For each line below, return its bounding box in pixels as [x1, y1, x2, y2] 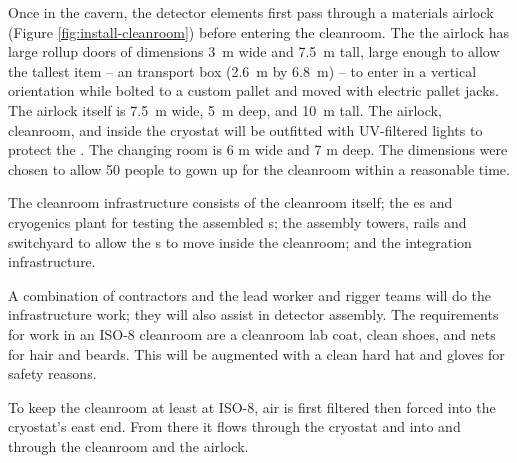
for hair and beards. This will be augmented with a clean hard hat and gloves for [8, 343, 505, 364]
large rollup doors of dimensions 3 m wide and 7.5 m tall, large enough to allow [8, 41, 500, 62]
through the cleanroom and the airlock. [8, 435, 249, 456]
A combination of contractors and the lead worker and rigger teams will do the [8, 284, 491, 305]
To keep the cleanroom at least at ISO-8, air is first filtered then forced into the [8, 396, 496, 417]
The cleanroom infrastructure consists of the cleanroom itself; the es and [8, 192, 453, 213]
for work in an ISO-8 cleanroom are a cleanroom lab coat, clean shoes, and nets [8, 323, 496, 344]
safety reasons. [8, 363, 97, 384]
